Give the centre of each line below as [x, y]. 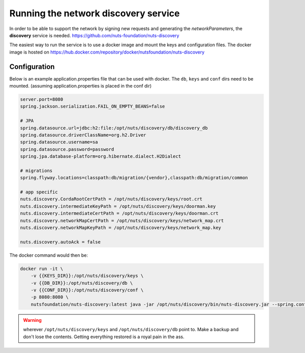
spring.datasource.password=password [67, 149]
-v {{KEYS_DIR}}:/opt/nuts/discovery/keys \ [87, 276]
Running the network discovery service [95, 13]
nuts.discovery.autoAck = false [60, 242]
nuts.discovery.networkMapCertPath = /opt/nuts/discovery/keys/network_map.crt [122, 221]
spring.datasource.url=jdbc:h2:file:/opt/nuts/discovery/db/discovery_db [114, 128]
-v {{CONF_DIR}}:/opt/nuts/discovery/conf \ [87, 290]
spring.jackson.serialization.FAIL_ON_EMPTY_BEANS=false [93, 106]
